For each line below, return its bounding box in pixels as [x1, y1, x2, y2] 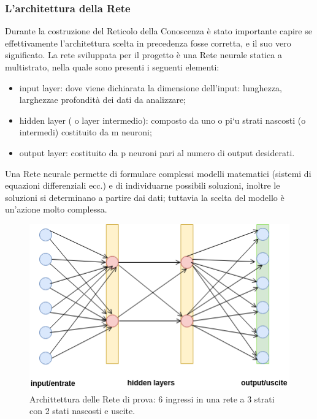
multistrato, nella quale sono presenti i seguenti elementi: [5, 61, 220, 73]
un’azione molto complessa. [5, 203, 107, 216]
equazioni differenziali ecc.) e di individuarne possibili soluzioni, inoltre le [5, 179, 280, 192]
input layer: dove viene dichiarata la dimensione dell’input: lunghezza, [19, 81, 282, 94]
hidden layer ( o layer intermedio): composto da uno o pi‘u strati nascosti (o [19, 113, 306, 126]
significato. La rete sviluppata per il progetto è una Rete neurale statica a [5, 48, 282, 61]
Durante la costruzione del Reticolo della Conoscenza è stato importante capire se [5, 25, 312, 37]
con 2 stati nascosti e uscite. [29, 404, 136, 417]
